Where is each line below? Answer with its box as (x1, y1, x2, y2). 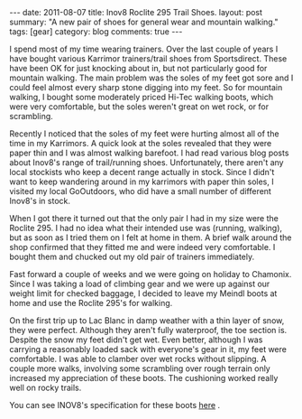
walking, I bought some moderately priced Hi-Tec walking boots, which (9, 92, 273, 102)
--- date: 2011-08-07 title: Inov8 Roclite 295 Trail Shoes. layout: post (9, 7, 263, 17)
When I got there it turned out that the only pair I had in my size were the (9, 213, 279, 223)
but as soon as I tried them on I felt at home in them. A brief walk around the (9, 232, 292, 243)
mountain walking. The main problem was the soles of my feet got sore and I (9, 72, 294, 83)
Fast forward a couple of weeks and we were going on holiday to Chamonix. (9, 269, 292, 279)
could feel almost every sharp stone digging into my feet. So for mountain (9, 82, 283, 92)
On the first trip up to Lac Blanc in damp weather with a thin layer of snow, (9, 315, 285, 326)
